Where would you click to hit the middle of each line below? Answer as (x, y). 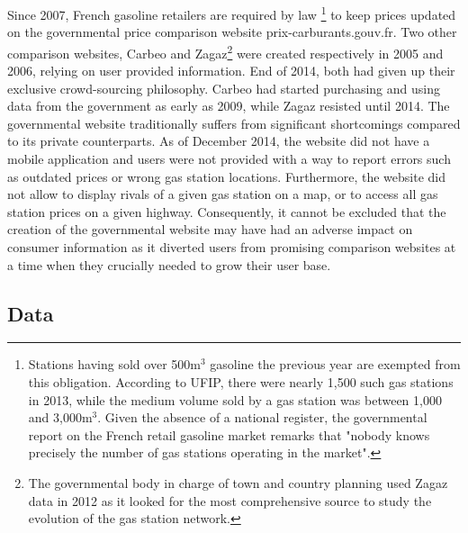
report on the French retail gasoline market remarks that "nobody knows (229, 434)
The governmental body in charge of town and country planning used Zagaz (238, 482)
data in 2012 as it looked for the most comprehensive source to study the (230, 500)
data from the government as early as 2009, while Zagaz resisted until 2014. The (229, 106)
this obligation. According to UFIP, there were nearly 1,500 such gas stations (241, 382)
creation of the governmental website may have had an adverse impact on (210, 229)
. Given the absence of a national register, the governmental (262, 417)
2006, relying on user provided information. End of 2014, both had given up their (231, 71)
